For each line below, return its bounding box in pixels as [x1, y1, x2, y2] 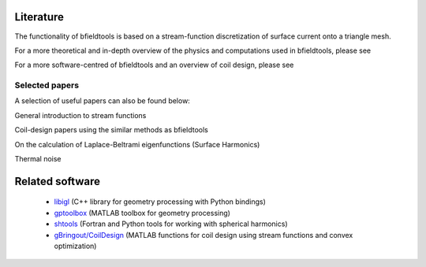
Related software [14, 174, 100, 188]
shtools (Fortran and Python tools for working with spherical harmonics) [54, 219, 288, 228]
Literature [14, 10, 65, 24]
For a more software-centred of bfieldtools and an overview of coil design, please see [14, 60, 294, 70]
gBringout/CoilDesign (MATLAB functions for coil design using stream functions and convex [54, 230, 353, 239]
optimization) [54, 241, 97, 250]
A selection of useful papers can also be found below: [14, 96, 191, 106]
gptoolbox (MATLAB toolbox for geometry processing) [54, 208, 230, 217]
